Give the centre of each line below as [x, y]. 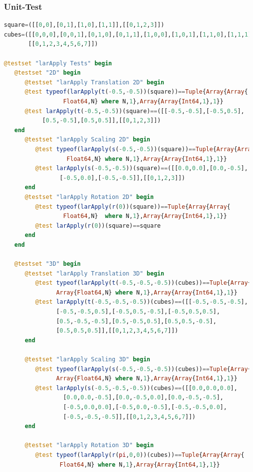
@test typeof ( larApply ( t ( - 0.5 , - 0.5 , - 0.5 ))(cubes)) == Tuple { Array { [143, 283]
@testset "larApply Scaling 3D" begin [87, 359]
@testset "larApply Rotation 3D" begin [89, 445]
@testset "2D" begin [47, 73]
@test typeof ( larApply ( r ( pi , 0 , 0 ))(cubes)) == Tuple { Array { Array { [140, 455]
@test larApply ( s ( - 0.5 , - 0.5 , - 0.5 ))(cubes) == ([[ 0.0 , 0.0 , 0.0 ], [136, 388]
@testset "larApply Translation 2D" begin [94, 82]
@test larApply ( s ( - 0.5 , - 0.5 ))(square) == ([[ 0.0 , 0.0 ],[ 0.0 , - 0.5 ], [142, 168]
